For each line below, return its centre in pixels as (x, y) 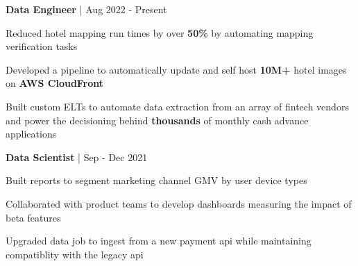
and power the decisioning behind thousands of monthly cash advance (157, 120)
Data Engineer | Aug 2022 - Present (86, 9)
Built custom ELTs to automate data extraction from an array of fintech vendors (177, 106)
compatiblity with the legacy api (75, 254)
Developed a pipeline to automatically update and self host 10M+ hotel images (176, 69)
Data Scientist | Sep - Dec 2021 (77, 157)
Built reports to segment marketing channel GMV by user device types (156, 180)
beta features (33, 217)
